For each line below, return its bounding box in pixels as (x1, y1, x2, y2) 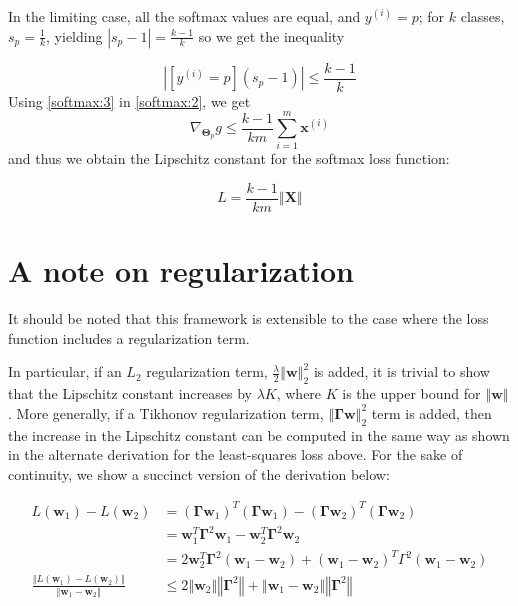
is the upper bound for (342, 383, 481, 404)
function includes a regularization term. (8, 327, 250, 348)
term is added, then (371, 402, 492, 423)
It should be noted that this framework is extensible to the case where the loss (8, 308, 489, 329)
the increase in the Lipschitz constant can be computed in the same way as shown (8, 424, 510, 445)
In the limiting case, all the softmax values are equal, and (8, 6, 361, 26)
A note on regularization (8, 250, 354, 291)
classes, (460, 6, 505, 26)
